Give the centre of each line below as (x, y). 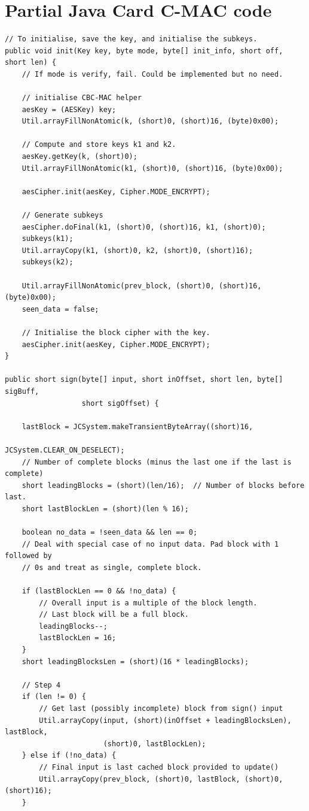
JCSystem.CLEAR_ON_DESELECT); (65, 450)
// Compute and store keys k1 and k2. (99, 145)
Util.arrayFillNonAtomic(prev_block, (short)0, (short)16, (142, 286)
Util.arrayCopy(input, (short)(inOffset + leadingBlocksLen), (165, 720)
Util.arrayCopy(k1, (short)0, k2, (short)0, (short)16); (137, 250)
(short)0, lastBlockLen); (154, 744)
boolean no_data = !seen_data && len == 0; (110, 533)
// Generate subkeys (62, 215)
